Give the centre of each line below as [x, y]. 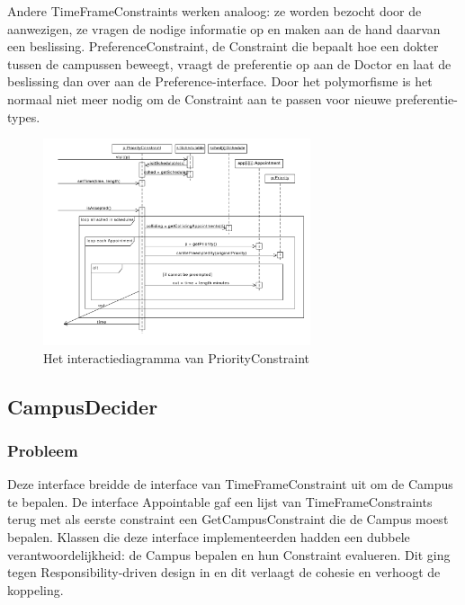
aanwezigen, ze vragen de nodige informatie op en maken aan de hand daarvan [224, 28]
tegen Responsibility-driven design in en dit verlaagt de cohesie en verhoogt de [224, 572]
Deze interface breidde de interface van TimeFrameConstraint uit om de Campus [230, 484]
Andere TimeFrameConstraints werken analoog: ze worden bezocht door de [215, 11]
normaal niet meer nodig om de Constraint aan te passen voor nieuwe [199, 98]
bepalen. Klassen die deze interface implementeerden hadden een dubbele [209, 536]
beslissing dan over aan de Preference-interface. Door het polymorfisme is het [220, 81]
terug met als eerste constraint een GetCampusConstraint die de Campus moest [228, 519]
